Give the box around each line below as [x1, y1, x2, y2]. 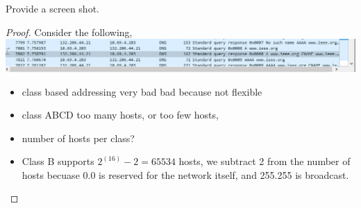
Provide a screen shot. [6, 1, 99, 15]
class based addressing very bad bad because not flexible [22, 84, 262, 98]
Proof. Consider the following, [6, 24, 133, 39]
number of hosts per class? [22, 130, 135, 145]
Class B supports [22, 154, 94, 168]
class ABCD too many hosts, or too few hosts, [22, 107, 219, 122]
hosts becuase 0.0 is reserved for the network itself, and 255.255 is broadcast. [22, 167, 349, 182]
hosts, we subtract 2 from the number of [178, 154, 351, 168]
